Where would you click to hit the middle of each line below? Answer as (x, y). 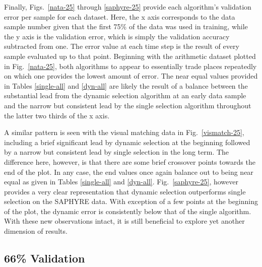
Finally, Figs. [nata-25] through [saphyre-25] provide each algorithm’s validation (128, 7)
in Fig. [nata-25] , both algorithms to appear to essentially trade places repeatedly (130, 66)
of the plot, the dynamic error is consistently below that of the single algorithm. (128, 211)
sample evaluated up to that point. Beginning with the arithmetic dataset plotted (130, 56)
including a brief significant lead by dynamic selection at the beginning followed (127, 142)
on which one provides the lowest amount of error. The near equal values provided (131, 76)
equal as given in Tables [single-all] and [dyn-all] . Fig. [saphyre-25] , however (121, 182)
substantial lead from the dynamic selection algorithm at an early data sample (125, 95)
